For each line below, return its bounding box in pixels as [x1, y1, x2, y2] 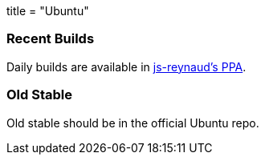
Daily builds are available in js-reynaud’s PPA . [6, 59, 247, 74]
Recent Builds [6, 30, 95, 47]
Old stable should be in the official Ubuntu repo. [6, 115, 259, 130]
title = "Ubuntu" [6, 4, 89, 18]
